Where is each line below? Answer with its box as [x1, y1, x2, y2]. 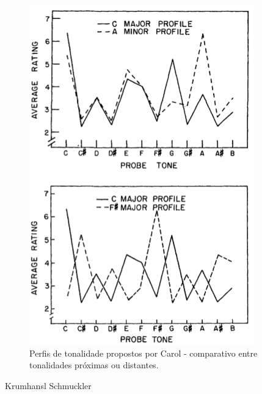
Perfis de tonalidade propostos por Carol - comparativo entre [29, 346, 258, 359]
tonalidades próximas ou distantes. [29, 358, 159, 371]
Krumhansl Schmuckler [5, 379, 92, 392]
